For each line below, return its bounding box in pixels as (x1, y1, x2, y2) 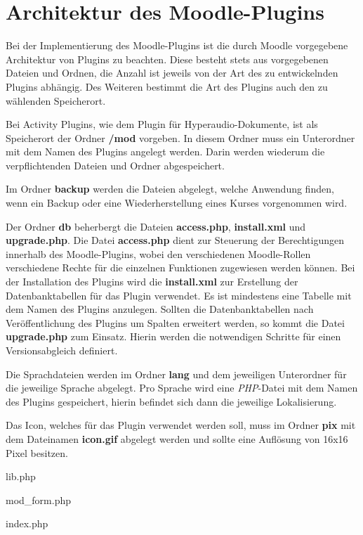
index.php (6, 516, 48, 531)
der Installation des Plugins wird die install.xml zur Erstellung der (6, 274, 298, 289)
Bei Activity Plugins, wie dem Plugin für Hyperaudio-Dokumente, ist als (6, 117, 318, 131)
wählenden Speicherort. (6, 93, 106, 108)
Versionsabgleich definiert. (6, 343, 118, 357)
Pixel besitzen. (6, 445, 68, 460)
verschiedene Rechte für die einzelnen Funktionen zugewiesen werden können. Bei (6, 260, 355, 275)
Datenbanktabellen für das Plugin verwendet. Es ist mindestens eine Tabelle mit (6, 288, 352, 302)
